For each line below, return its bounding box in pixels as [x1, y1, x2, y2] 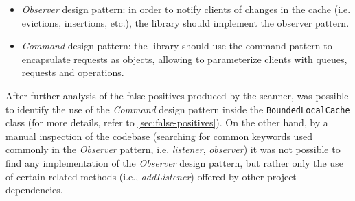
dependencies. [5, 182, 63, 197]
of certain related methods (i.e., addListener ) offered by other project [5, 169, 297, 183]
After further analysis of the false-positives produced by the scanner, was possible [5, 88, 349, 102]
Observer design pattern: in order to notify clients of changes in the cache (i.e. [21, 2, 351, 16]
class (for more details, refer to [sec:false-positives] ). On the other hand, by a [5, 115, 328, 130]
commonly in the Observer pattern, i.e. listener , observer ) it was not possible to [5, 142, 341, 156]
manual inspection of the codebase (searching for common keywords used [5, 128, 312, 143]
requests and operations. [21, 65, 124, 80]
